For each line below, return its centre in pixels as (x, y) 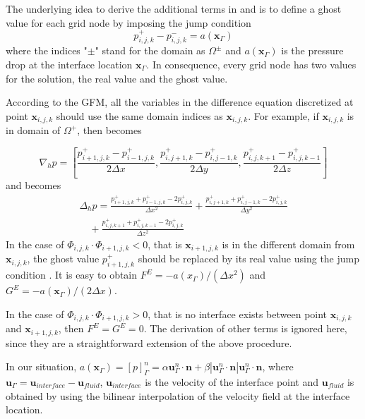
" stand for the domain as (150, 50)
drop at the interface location (69, 65)
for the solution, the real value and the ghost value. (117, 78)
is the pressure (312, 50)
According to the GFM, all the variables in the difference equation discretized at (180, 102)
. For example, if (283, 115)
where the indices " (47, 50)
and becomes (34, 185)
